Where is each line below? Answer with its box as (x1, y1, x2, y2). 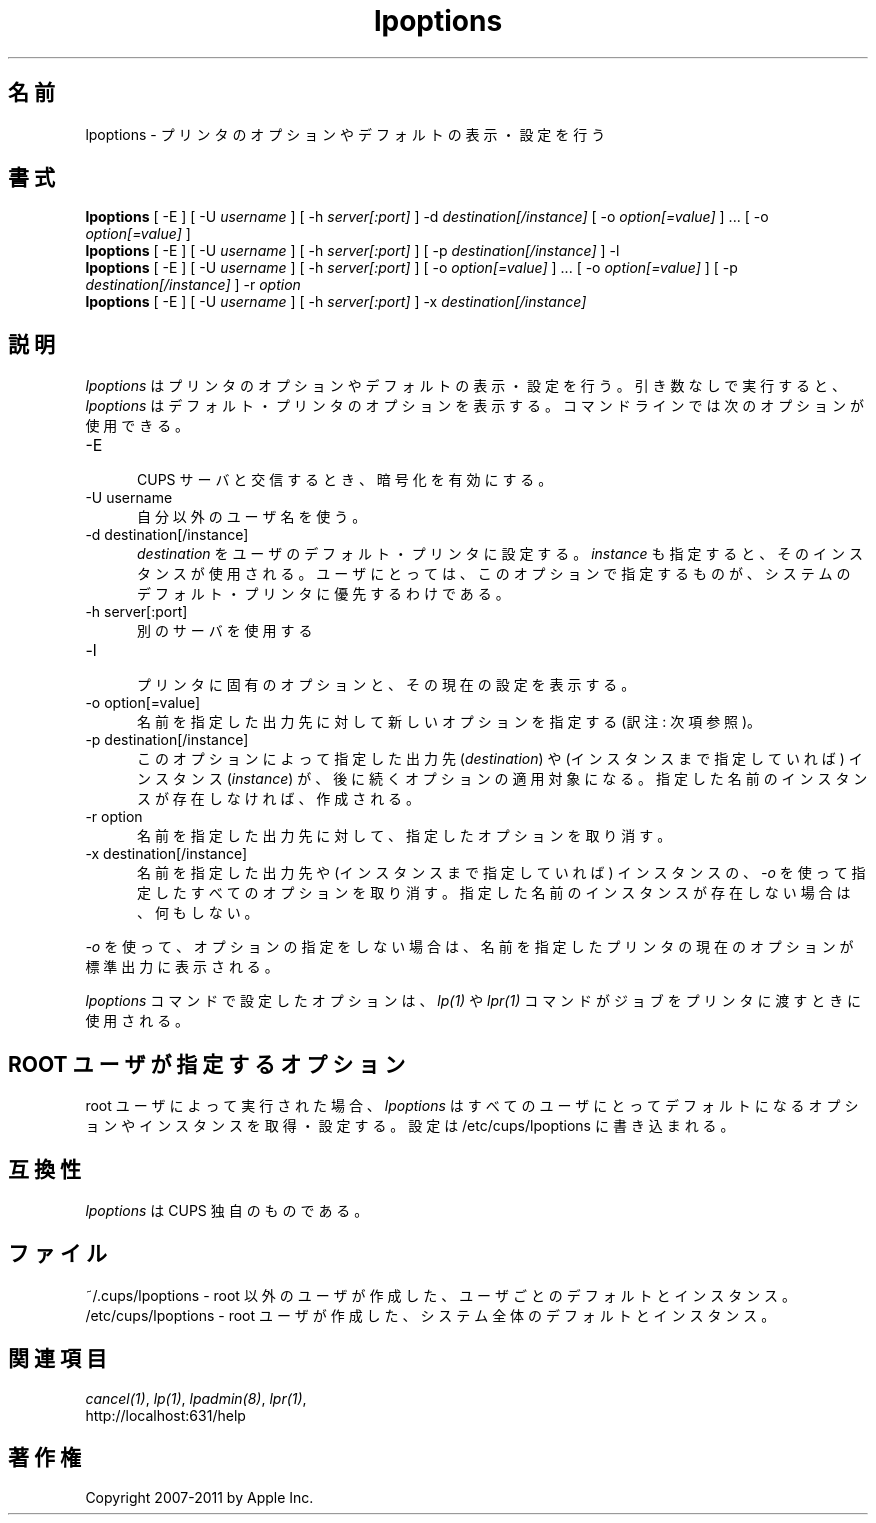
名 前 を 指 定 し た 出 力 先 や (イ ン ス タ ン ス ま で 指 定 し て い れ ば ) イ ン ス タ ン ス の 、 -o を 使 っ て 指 (137, 864, 866, 882)
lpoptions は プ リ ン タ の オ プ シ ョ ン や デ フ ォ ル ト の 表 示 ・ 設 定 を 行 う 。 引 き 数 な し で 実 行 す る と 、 (85, 377, 846, 395)
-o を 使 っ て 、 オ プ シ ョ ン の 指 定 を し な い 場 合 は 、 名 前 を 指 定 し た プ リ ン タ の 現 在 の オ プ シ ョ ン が (85, 938, 854, 956)
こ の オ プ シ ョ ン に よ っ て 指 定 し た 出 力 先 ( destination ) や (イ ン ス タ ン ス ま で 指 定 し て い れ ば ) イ (137, 750, 863, 768)
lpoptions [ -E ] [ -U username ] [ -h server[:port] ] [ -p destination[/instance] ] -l (85, 242, 620, 260)
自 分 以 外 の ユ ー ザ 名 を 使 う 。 (137, 508, 367, 526)
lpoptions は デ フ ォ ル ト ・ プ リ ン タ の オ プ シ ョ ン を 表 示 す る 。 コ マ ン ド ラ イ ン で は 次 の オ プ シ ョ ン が (85, 397, 864, 415)
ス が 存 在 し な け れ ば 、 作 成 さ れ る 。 (137, 790, 421, 808)
